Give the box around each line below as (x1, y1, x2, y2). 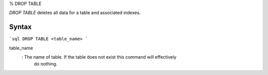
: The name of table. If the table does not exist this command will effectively (21, 54, 177, 60)
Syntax (9, 23, 32, 31)
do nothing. (34, 61, 58, 67)
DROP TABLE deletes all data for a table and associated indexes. (9, 10, 141, 16)
